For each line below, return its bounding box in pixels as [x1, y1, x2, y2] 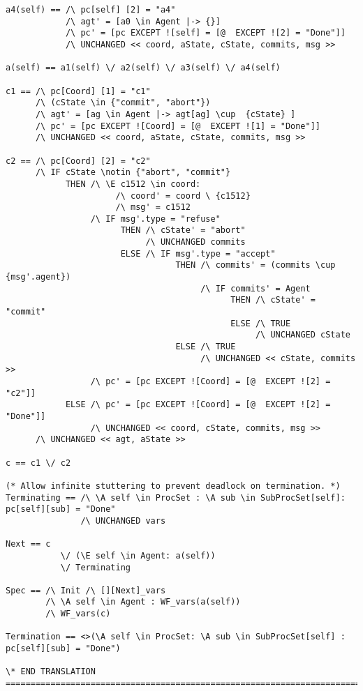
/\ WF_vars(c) [45, 609, 111, 619]
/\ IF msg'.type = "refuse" [90, 213, 221, 224]
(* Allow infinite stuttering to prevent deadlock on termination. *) [6, 480, 341, 491]
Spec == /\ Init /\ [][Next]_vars [6, 585, 166, 595]
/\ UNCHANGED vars [80, 515, 166, 526]
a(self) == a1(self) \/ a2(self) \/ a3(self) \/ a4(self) [6, 63, 281, 73]
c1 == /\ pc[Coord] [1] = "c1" [6, 86, 151, 96]
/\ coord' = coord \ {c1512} [115, 190, 251, 201]
